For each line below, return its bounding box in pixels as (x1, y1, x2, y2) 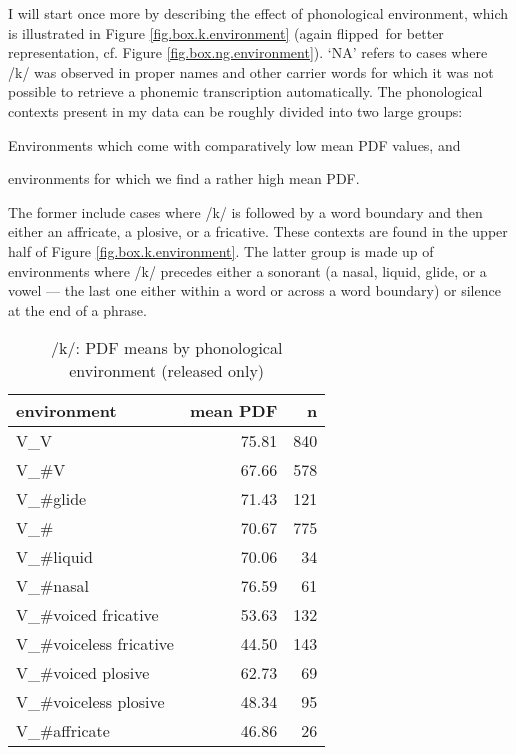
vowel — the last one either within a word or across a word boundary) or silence (8, 280, 501, 301)
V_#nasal (16, 574, 89, 598)
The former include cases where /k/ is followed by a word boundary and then (8, 201, 483, 222)
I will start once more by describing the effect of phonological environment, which (8, 3, 509, 23)
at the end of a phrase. (8, 299, 147, 320)
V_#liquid (16, 545, 93, 569)
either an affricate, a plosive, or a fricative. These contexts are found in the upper (8, 221, 508, 242)
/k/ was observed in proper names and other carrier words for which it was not (8, 61, 494, 82)
